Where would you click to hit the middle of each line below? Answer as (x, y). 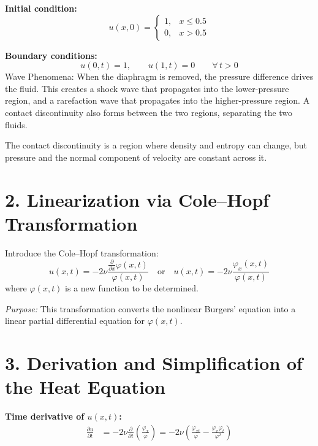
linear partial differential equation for (75, 321)
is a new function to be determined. (132, 288)
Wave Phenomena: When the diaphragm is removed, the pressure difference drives (159, 76)
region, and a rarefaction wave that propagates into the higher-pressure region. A (157, 100)
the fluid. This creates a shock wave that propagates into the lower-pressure (147, 88)
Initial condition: (41, 8)
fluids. (16, 124)
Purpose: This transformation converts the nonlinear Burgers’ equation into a (150, 308)
